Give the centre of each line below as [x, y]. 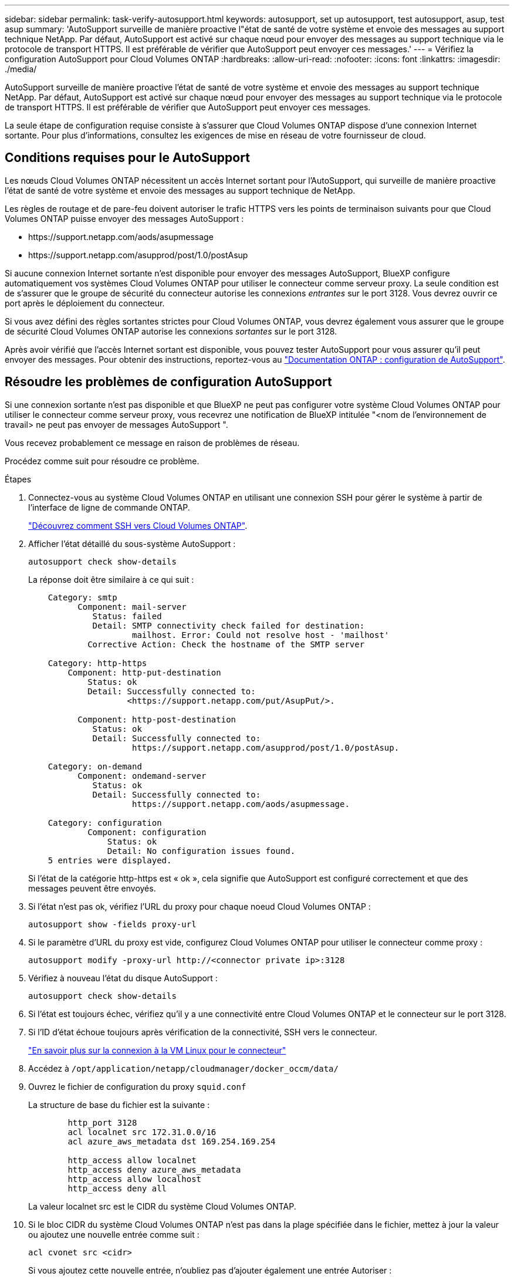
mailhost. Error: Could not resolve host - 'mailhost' [261, 635]
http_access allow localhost [135, 1179]
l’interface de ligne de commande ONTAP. [109, 507]
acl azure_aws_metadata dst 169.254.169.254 [172, 1141]
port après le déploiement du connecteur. [85, 303]
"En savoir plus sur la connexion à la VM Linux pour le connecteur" [157, 1050]
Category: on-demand [95, 766]
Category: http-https [97, 663]
